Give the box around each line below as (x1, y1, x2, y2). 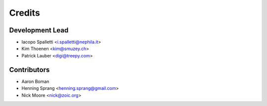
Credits (9, 7, 41, 18)
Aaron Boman (21, 79, 49, 84)
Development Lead (9, 26, 69, 34)
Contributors (9, 65, 50, 74)
